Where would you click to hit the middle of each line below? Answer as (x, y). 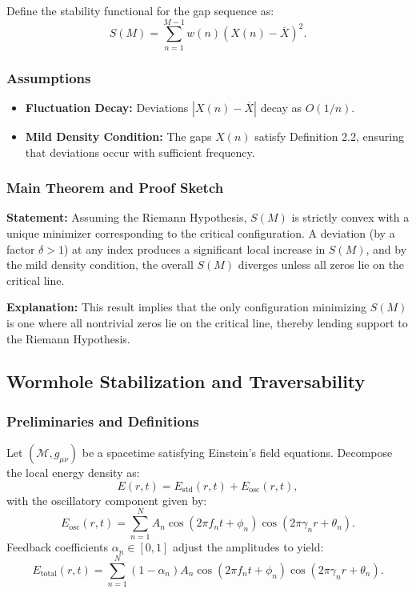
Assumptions (49, 77)
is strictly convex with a (350, 217)
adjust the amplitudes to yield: (248, 547)
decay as (281, 107)
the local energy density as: (73, 473)
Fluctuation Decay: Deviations (107, 107)
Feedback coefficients (58, 547)
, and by (386, 248)
